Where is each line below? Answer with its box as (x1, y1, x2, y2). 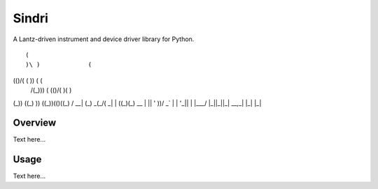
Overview (13, 117, 57, 129)
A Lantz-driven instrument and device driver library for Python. (13, 35, 195, 43)
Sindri (13, 10, 49, 26)
